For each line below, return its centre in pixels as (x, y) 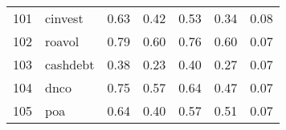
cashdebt (70, 64)
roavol (62, 41)
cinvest (64, 18)
